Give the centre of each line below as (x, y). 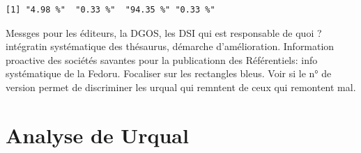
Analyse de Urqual (97, 135)
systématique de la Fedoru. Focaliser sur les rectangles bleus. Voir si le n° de (169, 73)
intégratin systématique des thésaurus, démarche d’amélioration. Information (170, 46)
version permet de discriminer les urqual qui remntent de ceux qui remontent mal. (181, 87)
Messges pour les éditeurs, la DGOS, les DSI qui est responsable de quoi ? (164, 32)
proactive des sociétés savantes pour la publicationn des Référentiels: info (162, 59)
